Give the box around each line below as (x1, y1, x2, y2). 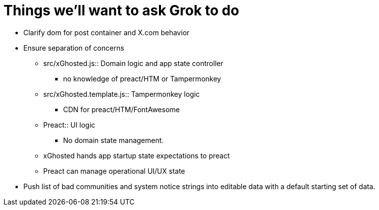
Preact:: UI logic (43, 120, 95, 129)
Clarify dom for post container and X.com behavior (23, 28, 190, 37)
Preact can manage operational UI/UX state (43, 166, 185, 175)
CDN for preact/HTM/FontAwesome (63, 105, 180, 114)
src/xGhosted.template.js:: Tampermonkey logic (43, 89, 200, 98)
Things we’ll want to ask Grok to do (3, 2, 239, 19)
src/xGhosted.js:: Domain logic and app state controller (43, 59, 224, 68)
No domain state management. (63, 136, 164, 144)
